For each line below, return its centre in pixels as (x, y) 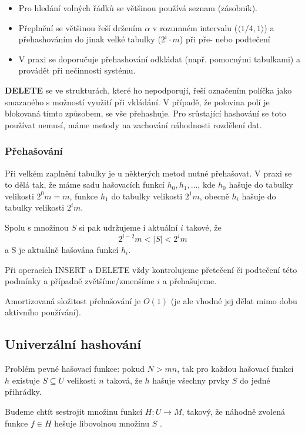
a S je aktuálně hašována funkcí (62, 250)
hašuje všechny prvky (191, 380)
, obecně (214, 196)
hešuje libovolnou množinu (102, 423)
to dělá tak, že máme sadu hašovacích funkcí (85, 184)
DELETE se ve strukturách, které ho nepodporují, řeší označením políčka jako (148, 90)
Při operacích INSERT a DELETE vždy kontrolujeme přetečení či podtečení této (151, 269)
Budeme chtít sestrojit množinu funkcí (74, 411)
